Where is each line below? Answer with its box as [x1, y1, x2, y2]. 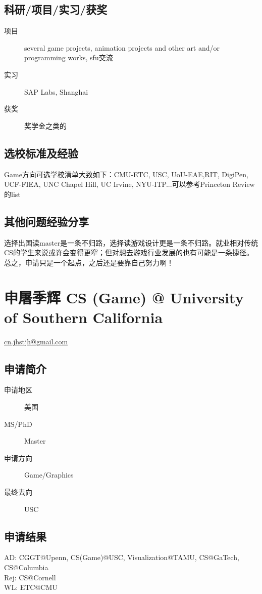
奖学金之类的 [24, 120, 67, 131]
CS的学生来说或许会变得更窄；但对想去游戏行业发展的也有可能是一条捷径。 [4, 247, 253, 258]
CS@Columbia [4, 562, 48, 572]
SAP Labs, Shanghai [24, 86, 88, 97]
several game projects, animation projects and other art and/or [24, 42, 220, 53]
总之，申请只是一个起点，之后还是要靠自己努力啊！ [4, 257, 174, 267]
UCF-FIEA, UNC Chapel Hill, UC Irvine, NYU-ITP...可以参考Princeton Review [4, 179, 255, 189]
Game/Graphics [24, 469, 74, 480]
